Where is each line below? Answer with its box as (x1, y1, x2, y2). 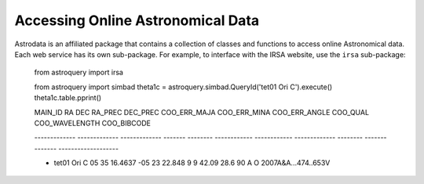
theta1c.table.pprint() (34, 93, 102, 103)
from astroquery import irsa (34, 67, 123, 78)
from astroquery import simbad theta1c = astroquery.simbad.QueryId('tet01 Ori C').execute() (34, 82, 333, 92)
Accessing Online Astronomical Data (14, 12, 260, 29)
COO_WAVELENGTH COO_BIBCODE (34, 118, 152, 128)
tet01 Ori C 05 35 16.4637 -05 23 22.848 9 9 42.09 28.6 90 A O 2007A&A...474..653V (53, 158, 331, 168)
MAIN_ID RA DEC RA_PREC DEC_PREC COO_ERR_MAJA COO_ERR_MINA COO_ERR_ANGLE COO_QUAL (34, 107, 369, 117)
